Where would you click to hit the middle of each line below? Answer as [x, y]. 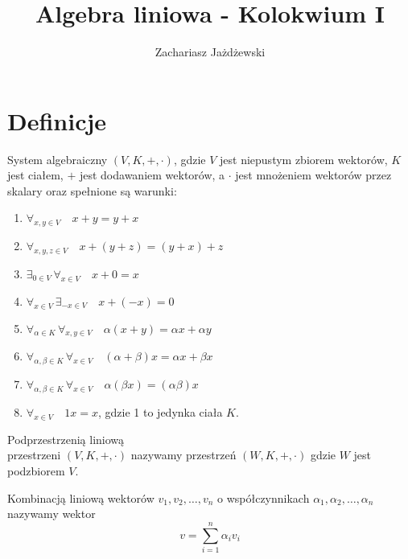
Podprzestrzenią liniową [66, 439]
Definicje [57, 120]
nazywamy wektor [52, 514]
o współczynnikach [264, 497]
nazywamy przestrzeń [183, 455]
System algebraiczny [58, 159]
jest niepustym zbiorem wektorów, [304, 159]
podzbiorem [36, 471]
